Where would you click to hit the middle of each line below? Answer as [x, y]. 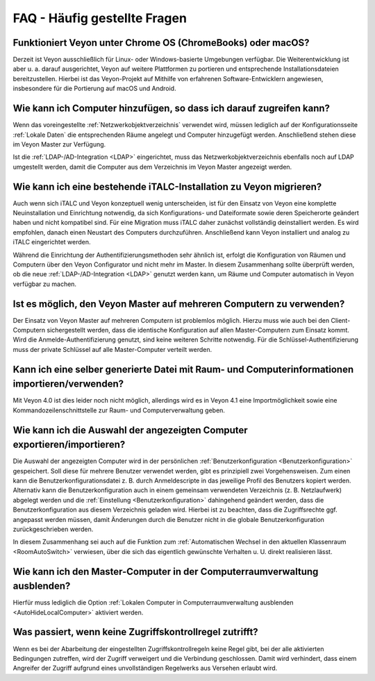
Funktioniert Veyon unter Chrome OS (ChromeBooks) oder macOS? [161, 43]
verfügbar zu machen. [44, 284]
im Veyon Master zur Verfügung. [59, 144]
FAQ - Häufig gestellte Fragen [100, 18]
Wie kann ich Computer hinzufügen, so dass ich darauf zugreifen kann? [171, 109]
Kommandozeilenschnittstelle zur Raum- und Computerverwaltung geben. [119, 410]
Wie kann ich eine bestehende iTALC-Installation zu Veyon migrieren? [167, 186]
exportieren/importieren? [69, 445]
